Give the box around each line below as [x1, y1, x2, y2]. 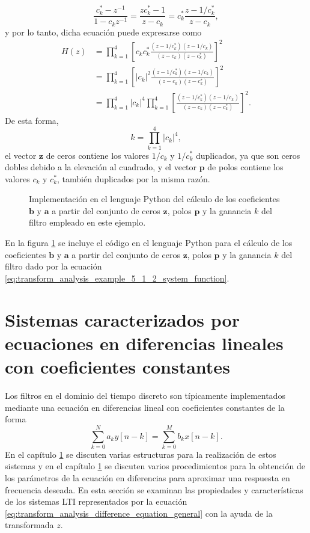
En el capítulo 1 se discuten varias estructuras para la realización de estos [5, 448, 276, 460]
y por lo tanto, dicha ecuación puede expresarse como [5, 25, 202, 38]
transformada [5, 519, 54, 531]
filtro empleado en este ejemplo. [29, 216, 146, 229]
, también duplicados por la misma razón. [57, 172, 210, 185]
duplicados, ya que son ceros [195, 149, 300, 161]
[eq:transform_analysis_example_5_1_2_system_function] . [5, 271, 229, 284]
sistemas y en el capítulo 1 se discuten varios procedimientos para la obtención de [5, 460, 305, 472]
